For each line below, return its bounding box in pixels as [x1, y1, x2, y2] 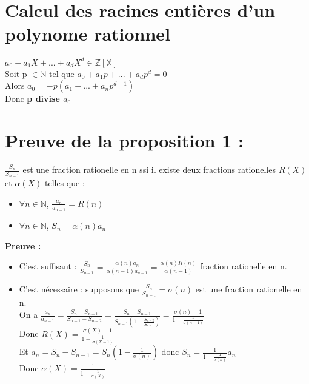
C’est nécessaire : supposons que [19, 283, 139, 295]
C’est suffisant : [19, 260, 77, 272]
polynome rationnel [5, 21, 171, 46]
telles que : [45, 177, 85, 189]
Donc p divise [5, 92, 60, 105]
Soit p [5, 67, 27, 79]
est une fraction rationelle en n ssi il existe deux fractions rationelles [22, 163, 276, 176]
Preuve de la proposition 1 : [5, 128, 244, 153]
